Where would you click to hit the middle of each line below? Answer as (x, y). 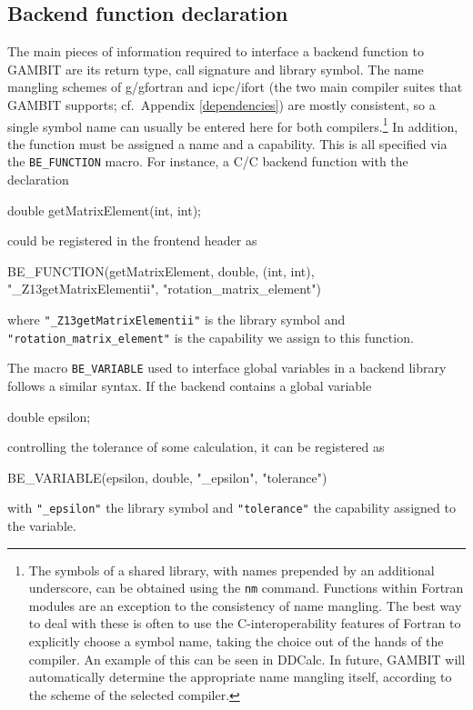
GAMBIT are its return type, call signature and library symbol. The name (216, 69)
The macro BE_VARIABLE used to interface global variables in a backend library (227, 368)
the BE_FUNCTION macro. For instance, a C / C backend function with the (208, 161)
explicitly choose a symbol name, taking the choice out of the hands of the (236, 641)
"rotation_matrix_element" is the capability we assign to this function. (211, 337)
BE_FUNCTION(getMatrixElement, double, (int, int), (161, 270)
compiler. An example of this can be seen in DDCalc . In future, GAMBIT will (247, 659)
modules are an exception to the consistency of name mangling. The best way (245, 605)
